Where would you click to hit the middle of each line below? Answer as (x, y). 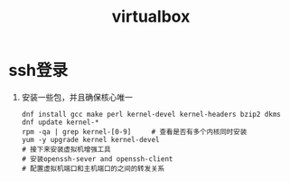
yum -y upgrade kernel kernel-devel (90, 139)
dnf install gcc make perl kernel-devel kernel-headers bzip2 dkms (151, 114)
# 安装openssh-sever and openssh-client (97, 159)
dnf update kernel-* (60, 122)
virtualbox (151, 17)
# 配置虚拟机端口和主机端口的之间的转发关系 (93, 168)
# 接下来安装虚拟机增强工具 (66, 149)
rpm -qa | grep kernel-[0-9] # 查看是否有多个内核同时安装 (134, 132)
